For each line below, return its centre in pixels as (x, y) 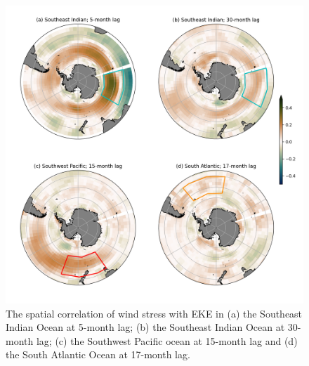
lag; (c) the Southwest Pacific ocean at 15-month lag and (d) (167, 340)
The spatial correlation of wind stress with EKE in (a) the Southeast (154, 313)
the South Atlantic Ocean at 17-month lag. (98, 354)
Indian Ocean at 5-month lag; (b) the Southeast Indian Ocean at (145, 327)
